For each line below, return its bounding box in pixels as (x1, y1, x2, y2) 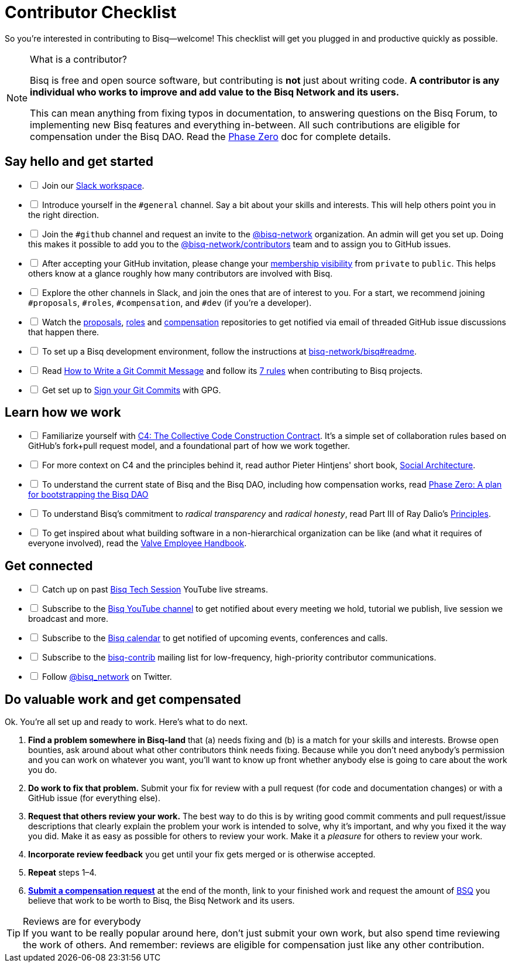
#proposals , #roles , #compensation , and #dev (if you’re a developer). (28, 297, 312, 308)
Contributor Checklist (5, 2, 177, 22)
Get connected (5, 558, 93, 573)
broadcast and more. (28, 614, 109, 624)
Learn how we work (5, 405, 121, 420)
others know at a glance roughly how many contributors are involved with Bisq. (28, 268, 333, 278)
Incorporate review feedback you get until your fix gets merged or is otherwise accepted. (28, 849, 376, 860)
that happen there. (28, 326, 99, 337)
